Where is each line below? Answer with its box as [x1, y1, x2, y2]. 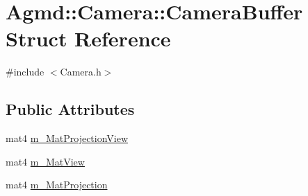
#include [6, 64, 44, 79]
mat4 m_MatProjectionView [6, 131, 129, 145]
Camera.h [60, 64, 102, 79]
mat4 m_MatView [6, 154, 85, 168]
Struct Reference [6, 24, 171, 53]
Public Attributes [6, 98, 135, 120]
